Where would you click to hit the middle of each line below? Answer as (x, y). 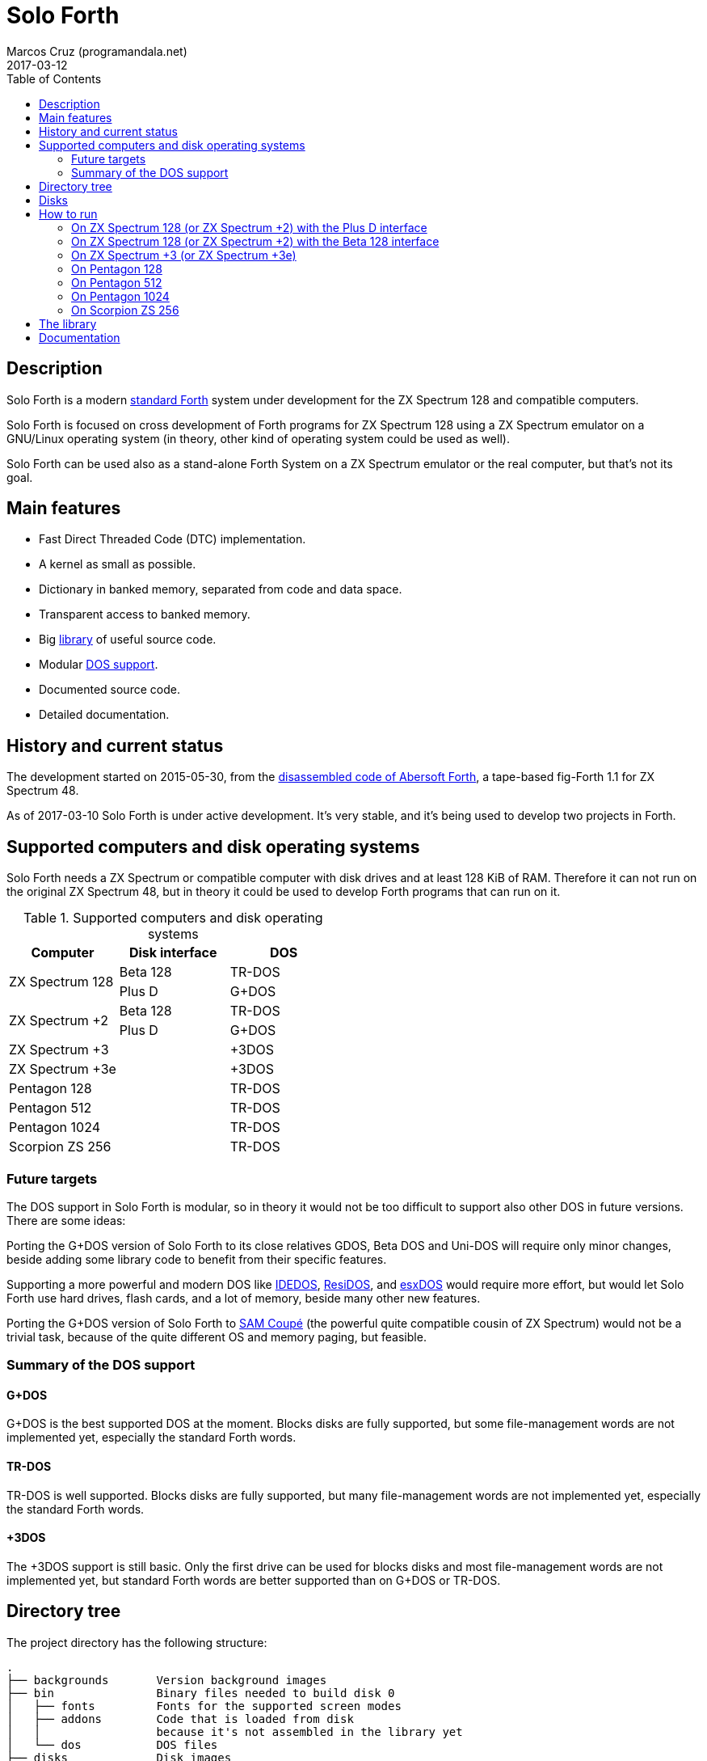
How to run (68, 213)
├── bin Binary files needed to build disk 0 (201, 1693)
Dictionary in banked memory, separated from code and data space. (221, 589)
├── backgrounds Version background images (167, 1680)
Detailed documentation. (104, 715)
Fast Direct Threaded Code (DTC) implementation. (173, 539)
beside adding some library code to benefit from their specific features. (197, 1259)
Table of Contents (54, 78)
